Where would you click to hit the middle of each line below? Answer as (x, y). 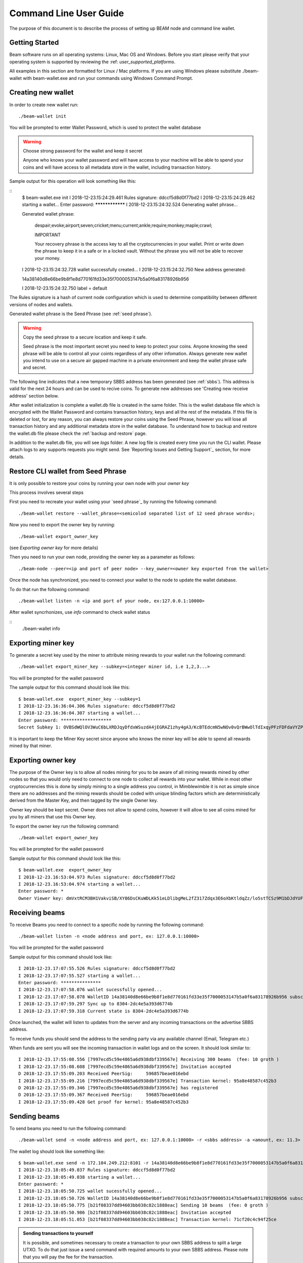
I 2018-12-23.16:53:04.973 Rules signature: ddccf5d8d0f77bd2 (97, 877)
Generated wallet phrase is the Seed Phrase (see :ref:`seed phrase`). (81, 314)
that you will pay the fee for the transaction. (68, 1257)
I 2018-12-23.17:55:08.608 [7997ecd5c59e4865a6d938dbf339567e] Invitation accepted (125, 1066)
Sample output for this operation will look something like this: (73, 181)
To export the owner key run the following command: (64, 826)
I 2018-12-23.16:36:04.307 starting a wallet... (80, 713)
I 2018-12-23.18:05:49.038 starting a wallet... (80, 1177)
